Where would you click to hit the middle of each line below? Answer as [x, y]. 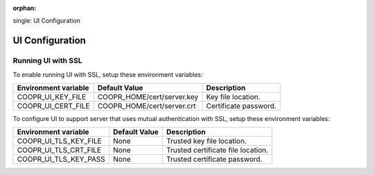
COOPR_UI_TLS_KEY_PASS [61, 159]
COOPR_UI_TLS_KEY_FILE [59, 141]
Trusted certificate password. [214, 159]
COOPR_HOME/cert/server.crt [147, 106]
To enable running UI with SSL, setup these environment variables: [108, 74]
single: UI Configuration [47, 21]
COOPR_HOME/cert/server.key [148, 97]
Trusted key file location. [207, 141]
